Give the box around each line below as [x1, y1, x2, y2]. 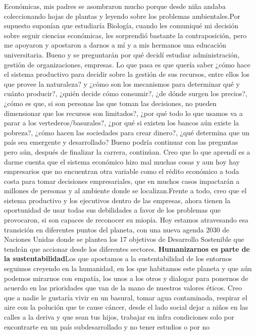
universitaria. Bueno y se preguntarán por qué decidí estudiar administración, [4, 49, 240, 59]
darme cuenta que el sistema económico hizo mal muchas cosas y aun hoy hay [4, 156, 240, 167]
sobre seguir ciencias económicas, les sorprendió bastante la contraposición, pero [4, 30, 247, 40]
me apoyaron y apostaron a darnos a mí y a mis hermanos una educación [4, 40, 226, 50]
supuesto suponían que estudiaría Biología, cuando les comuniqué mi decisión [4, 20, 239, 31]
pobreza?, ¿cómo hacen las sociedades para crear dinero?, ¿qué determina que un [4, 127, 250, 137]
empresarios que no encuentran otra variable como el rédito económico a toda [4, 166, 239, 176]
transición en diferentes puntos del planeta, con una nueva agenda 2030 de [4, 224, 229, 234]
